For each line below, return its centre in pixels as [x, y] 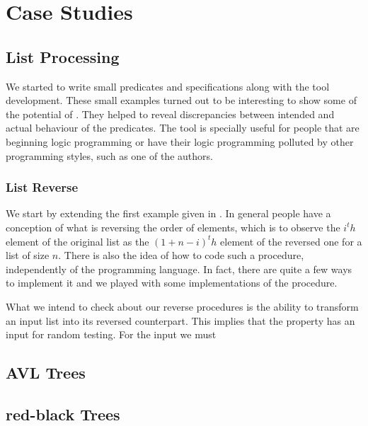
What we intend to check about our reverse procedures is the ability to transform [182, 306]
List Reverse [42, 187]
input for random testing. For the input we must [111, 334]
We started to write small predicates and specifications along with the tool [168, 86]
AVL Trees [46, 373]
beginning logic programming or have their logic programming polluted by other [180, 141]
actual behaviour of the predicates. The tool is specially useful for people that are [183, 128]
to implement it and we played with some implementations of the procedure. [172, 283]
